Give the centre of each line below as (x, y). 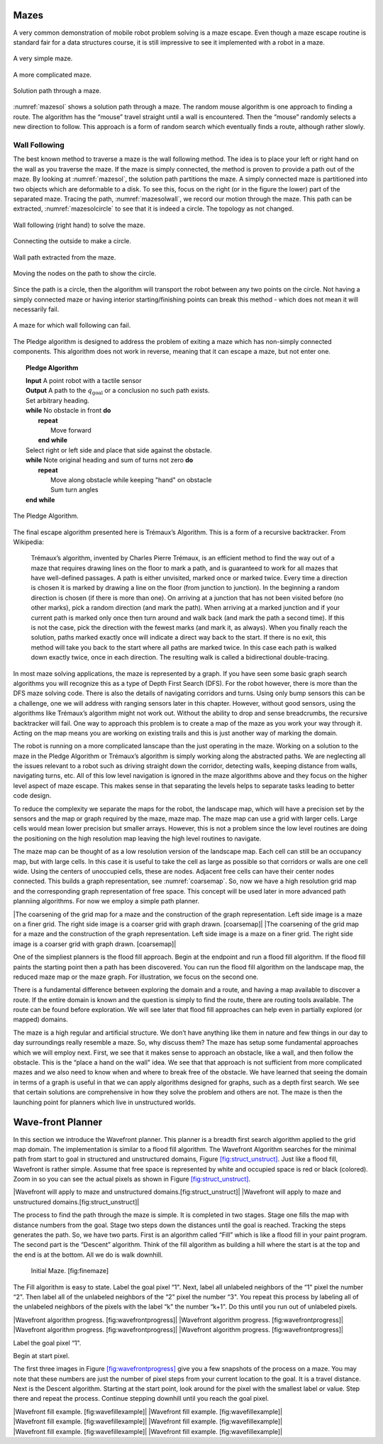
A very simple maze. (43, 59)
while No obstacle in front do (68, 411)
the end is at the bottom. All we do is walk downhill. (88, 1255)
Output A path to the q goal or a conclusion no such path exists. (118, 391)
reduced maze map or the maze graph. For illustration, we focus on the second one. (136, 977)
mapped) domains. (41, 1020)
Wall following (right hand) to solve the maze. (79, 225)
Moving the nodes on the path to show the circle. (85, 273)
